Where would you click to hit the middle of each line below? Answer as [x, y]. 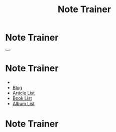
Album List [24, 103]
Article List [24, 93]
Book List [22, 98]
